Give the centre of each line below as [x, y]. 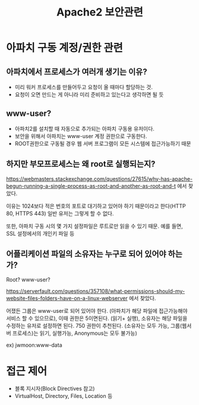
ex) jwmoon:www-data [34, 345]
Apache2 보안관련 [100, 12]
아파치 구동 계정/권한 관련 [65, 48]
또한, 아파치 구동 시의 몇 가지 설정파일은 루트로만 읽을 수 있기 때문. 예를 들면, [94, 226]
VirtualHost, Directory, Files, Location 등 [64, 396]
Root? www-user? [28, 280]
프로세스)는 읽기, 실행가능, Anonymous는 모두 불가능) [75, 333]
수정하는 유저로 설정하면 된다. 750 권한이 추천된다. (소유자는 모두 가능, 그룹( [94, 326]
